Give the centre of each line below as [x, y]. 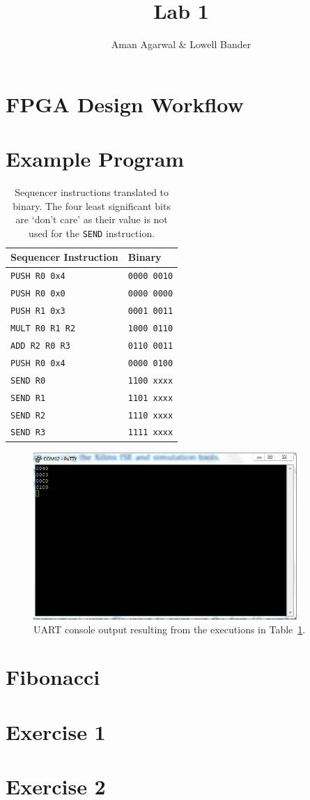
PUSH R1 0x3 [38, 311]
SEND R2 [28, 415]
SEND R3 [28, 433]
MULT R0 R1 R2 [43, 329]
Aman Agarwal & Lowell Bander [181, 44]
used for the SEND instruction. [92, 233]
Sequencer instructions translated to [92, 192]
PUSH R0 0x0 [38, 294]
